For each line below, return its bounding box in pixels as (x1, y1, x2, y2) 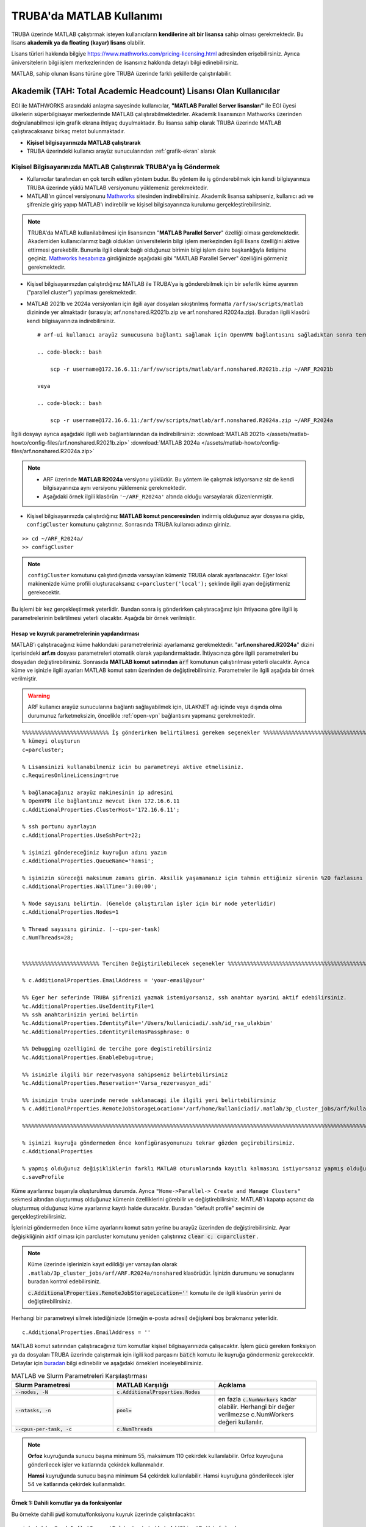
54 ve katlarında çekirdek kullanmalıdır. (27, 1481, 126, 1488)
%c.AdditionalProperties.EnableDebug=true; (22, 1054, 154, 1061)
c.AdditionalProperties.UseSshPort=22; (22, 831, 142, 839)
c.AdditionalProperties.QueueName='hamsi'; (22, 857, 154, 864)
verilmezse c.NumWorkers (218, 1410, 294, 1418)
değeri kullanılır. (218, 1418, 264, 1426)
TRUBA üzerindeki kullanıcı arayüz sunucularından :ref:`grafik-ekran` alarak (26, 147, 217, 155)
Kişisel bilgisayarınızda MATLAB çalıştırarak (26, 139, 141, 146)
